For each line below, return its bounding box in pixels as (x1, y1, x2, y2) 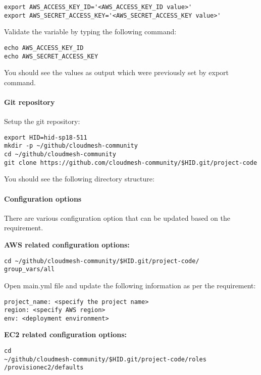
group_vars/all (4, 266, 55, 273)
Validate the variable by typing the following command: (4, 26, 177, 37)
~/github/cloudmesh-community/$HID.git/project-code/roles (4, 355, 206, 363)
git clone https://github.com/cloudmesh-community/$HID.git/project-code (4, 159, 257, 166)
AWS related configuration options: (4, 239, 130, 249)
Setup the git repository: (4, 116, 80, 127)
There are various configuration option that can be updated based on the (4, 212, 230, 223)
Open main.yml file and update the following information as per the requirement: (4, 280, 256, 290)
